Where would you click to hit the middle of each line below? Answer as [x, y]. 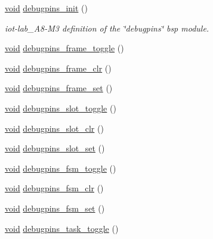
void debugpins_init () [46, 8]
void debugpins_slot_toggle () [61, 108]
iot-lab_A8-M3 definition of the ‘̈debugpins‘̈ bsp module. [107, 28]
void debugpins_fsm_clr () [54, 188]
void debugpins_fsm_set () [55, 208]
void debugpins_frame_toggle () [64, 48]
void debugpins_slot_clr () [54, 128]
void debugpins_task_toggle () [62, 228]
